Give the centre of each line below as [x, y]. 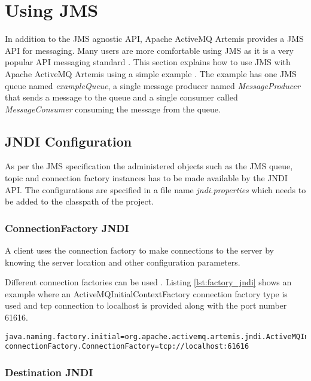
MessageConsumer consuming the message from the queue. [113, 109]
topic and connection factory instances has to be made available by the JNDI [146, 178]
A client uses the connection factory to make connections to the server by [139, 250]
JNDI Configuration [68, 141]
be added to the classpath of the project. [80, 201]
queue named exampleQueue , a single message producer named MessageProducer [153, 85]
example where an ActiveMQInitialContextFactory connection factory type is [146, 293]
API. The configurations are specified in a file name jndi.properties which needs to [155, 189]
